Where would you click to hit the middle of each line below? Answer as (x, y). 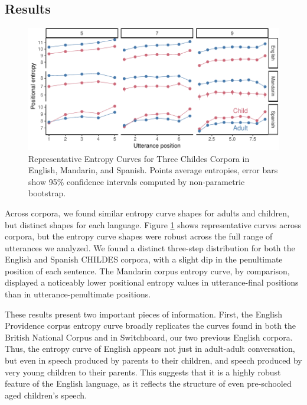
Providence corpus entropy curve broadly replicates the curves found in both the (151, 325)
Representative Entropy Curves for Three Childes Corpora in (139, 158)
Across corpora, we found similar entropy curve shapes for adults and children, (147, 213)
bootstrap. (47, 193)
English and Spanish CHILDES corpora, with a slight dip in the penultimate (144, 259)
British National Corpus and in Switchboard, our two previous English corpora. (149, 337)
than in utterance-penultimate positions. (78, 294)
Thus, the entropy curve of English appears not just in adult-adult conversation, (150, 349)
